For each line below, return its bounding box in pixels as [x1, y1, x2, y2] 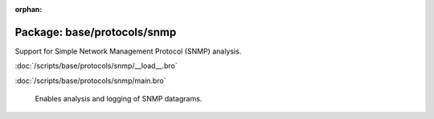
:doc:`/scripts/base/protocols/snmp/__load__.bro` [14, 61, 178, 71]
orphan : [14, 5, 43, 14]
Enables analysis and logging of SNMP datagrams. [35, 94, 203, 104]
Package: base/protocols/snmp [14, 25, 177, 39]
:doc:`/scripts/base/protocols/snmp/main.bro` [14, 76, 166, 85]
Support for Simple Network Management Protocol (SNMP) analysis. [14, 46, 242, 56]
